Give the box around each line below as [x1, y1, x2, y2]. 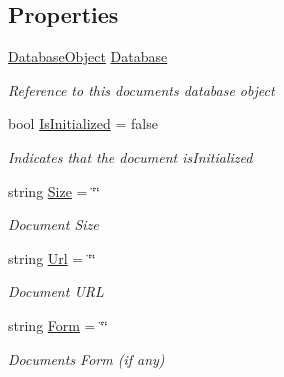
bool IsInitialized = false [8, 113, 158, 134]
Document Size [8, 214, 99, 235]
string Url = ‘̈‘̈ [8, 247, 96, 268]
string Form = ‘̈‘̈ [8, 314, 108, 335]
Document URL [8, 281, 104, 302]
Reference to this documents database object [8, 79, 275, 100]
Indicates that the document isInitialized [8, 146, 253, 167]
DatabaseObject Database [8, 46, 168, 67]
